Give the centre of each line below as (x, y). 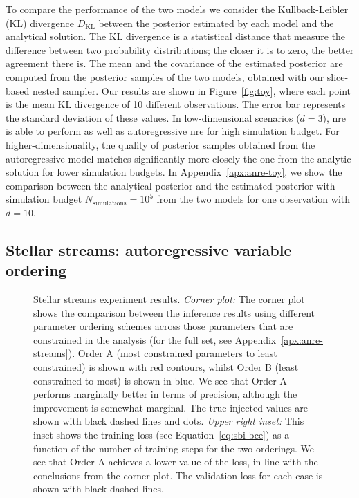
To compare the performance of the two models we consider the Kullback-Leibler (177, 9)
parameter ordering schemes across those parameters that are (163, 326)
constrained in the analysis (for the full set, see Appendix (155, 339)
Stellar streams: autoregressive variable (149, 249)
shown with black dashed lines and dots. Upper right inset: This (169, 421)
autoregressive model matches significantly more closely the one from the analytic (178, 158)
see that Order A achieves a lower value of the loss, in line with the (176, 462)
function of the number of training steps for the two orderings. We (174, 448)
